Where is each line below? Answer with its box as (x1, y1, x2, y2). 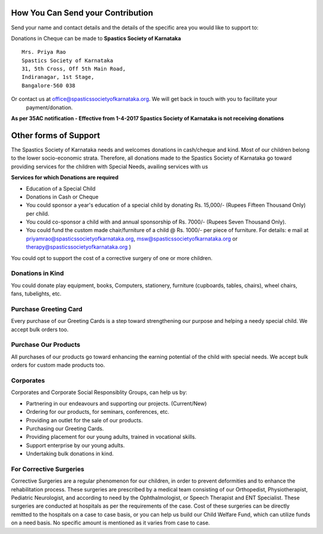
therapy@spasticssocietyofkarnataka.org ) (26, 243, 132, 251)
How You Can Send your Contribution (11, 8, 154, 18)
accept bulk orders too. (11, 326, 69, 333)
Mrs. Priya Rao (22, 48, 66, 56)
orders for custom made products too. (11, 362, 105, 369)
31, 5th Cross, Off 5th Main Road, (22, 66, 126, 72)
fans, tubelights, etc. (11, 290, 62, 297)
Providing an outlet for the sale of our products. (26, 416, 143, 424)
